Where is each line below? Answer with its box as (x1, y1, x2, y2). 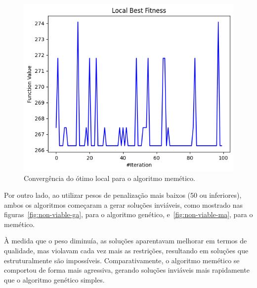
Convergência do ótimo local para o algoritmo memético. (24, 173, 195, 183)
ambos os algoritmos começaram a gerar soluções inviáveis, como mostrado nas (4, 199, 243, 210)
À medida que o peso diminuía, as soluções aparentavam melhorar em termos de (4, 235, 247, 246)
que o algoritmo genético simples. (4, 274, 105, 285)
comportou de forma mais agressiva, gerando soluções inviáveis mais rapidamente (4, 265, 250, 275)
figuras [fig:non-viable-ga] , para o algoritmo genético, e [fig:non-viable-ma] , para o (4, 209, 253, 220)
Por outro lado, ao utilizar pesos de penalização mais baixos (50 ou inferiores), (4, 190, 242, 200)
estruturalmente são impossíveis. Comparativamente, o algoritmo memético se (4, 255, 240, 265)
